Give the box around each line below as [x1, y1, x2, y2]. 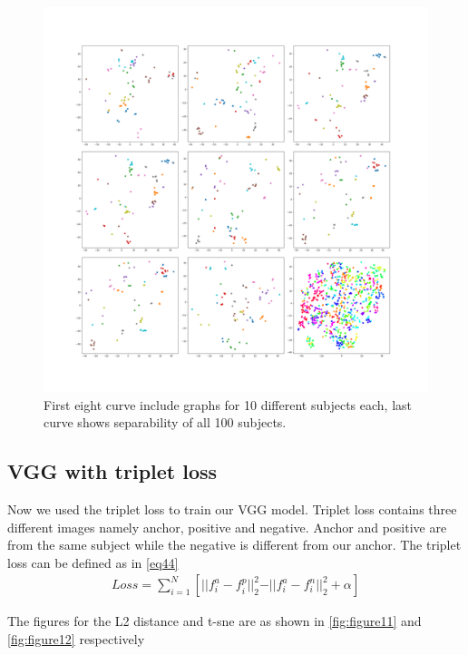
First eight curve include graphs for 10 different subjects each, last [44, 395, 412, 414]
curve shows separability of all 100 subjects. [44, 413, 287, 432]
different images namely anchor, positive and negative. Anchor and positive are [7, 517, 447, 536]
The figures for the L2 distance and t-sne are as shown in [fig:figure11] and [7, 611, 422, 631]
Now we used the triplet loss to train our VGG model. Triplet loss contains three [7, 499, 457, 518]
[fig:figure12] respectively [7, 629, 145, 648]
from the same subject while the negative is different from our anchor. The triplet [7, 535, 462, 554]
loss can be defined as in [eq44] [7, 552, 179, 572]
